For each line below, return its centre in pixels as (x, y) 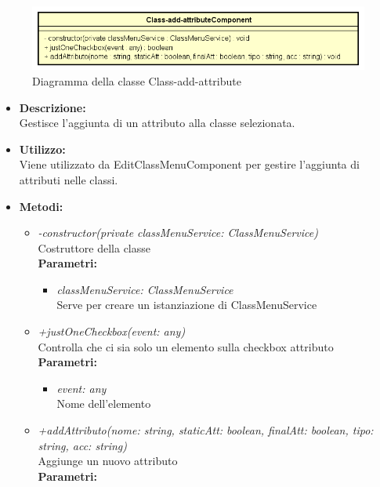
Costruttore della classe (94, 247)
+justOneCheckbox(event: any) (112, 331)
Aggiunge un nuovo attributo (108, 461)
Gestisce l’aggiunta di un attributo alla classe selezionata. (157, 123)
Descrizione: (52, 107)
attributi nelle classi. (69, 179)
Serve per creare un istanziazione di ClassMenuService (187, 305)
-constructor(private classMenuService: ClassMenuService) (178, 233)
